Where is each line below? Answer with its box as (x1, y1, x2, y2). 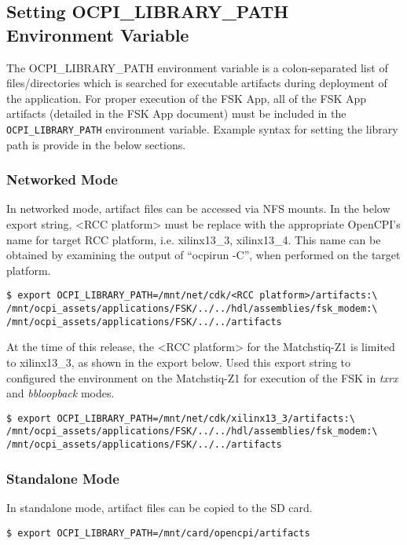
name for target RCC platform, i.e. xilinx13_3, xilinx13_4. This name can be (6, 231, 381, 247)
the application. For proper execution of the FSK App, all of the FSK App (6, 90, 367, 106)
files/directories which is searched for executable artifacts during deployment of (6, 75, 387, 91)
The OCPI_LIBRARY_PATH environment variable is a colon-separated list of (6, 59, 388, 75)
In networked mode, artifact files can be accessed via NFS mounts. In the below (6, 200, 390, 217)
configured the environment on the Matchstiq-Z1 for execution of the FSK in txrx (6, 369, 398, 386)
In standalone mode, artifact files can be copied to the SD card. (6, 499, 313, 515)
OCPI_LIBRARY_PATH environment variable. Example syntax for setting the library (6, 120, 398, 137)
